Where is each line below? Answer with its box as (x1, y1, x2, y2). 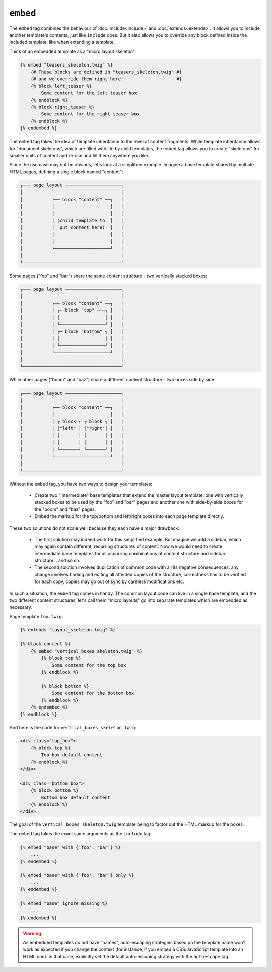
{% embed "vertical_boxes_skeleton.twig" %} (30, 648, 143, 654)
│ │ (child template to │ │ (20, 217, 124, 223)
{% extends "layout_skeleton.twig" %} (20, 627, 116, 632)
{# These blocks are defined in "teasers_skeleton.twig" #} (30, 69, 182, 75)
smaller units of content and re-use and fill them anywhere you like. (9, 152, 150, 158)
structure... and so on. (34, 557, 81, 564)
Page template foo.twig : (9, 613, 63, 619)
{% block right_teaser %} (30, 104, 95, 110)
